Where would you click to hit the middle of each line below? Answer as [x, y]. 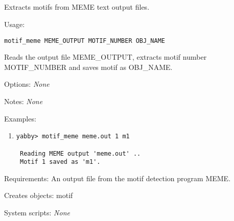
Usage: [15, 24]
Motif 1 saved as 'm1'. [60, 162]
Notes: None [24, 101]
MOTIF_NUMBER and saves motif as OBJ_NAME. [88, 67]
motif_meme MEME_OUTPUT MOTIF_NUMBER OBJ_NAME [85, 41]
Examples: [20, 118]
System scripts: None [37, 213]
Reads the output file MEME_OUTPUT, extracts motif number [106, 57]
